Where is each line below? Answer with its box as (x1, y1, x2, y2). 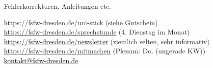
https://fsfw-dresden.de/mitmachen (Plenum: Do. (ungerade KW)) (4, 46, 206, 56)
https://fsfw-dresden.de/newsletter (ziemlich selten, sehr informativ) (4, 36, 210, 46)
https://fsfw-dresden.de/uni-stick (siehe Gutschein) (4, 17, 158, 27)
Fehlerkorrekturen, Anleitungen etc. (4, 1, 111, 11)
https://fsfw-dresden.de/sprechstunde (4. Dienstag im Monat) (4, 27, 190, 37)
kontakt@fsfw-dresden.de (4, 55, 79, 65)
